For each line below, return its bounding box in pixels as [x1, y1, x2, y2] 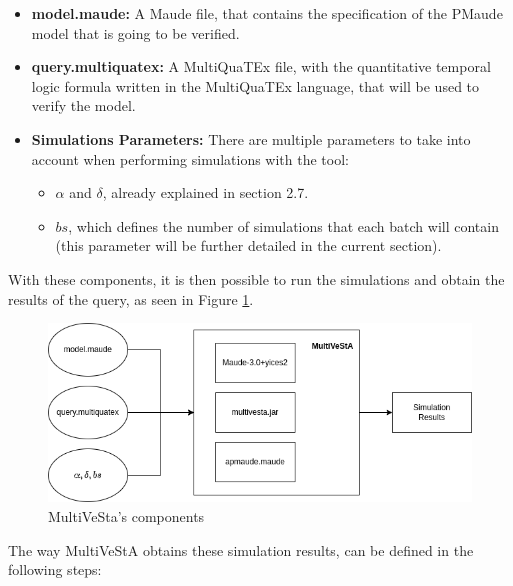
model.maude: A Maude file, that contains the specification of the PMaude [31, 3, 503, 23]
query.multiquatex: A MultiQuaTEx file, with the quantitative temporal [31, 56, 491, 77]
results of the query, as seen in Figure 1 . [8, 288, 254, 309]
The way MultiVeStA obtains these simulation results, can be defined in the [8, 539, 474, 560]
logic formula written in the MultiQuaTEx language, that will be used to [31, 75, 480, 96]
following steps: [8, 559, 102, 580]
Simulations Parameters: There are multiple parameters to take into [31, 128, 471, 149]
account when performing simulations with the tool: [31, 148, 349, 169]
